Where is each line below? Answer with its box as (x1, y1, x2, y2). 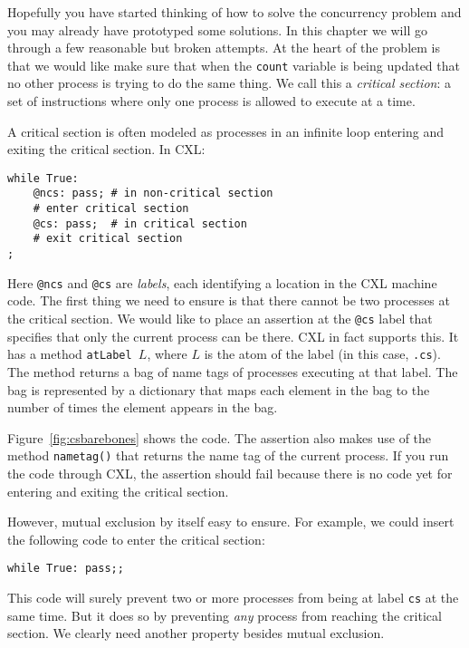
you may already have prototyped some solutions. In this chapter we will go (7, 20, 427, 39)
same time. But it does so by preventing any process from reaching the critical (7, 605, 442, 624)
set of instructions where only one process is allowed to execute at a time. (7, 92, 416, 111)
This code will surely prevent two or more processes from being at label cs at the (7, 587, 459, 606)
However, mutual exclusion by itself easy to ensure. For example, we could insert (7, 512, 455, 531)
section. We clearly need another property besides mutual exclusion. (7, 624, 385, 643)
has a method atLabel (7, 344, 132, 363)
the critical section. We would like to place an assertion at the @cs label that (7, 309, 433, 327)
